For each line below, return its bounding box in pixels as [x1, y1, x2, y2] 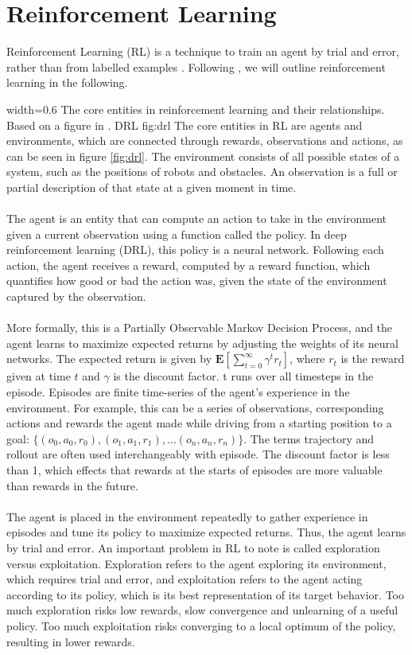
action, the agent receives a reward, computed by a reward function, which [6, 256, 371, 273]
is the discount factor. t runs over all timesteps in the [113, 368, 374, 384]
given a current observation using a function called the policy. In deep [6, 225, 347, 242]
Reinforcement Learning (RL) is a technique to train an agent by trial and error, [6, 43, 399, 60]
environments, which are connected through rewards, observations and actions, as [6, 132, 403, 149]
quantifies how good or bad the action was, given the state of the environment [6, 272, 387, 289]
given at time [6, 368, 71, 384]
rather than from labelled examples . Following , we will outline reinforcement [6, 58, 386, 75]
